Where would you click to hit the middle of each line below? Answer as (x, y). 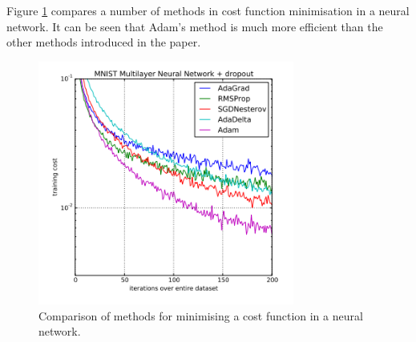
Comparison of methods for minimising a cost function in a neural (201, 315)
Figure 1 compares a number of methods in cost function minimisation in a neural (208, 10)
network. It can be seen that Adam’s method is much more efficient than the (195, 26)
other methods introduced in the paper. (104, 42)
